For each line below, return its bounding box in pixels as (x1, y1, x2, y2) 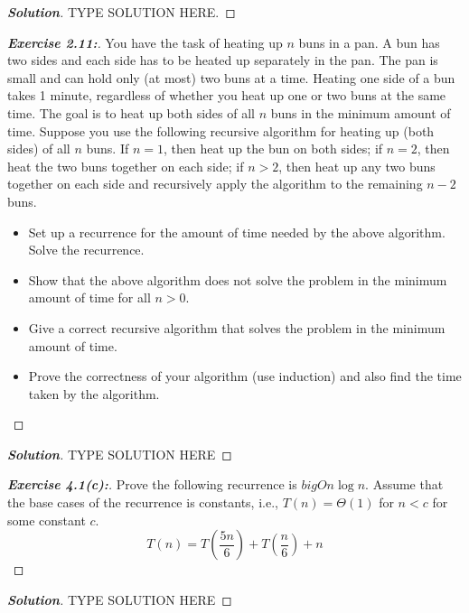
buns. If (86, 139, 129, 158)
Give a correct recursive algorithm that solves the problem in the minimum (28, 318, 446, 337)
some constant (7, 510, 86, 529)
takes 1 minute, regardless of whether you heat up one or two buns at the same (7, 86, 446, 105)
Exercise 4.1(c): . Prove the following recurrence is (7, 475, 297, 494)
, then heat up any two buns (278, 156, 436, 175)
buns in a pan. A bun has (298, 33, 440, 51)
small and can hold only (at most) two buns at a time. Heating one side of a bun (7, 68, 455, 87)
